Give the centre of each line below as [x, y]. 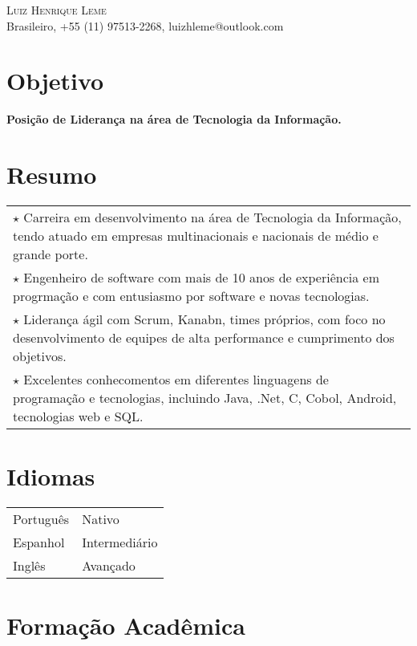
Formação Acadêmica [126, 626]
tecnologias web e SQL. [78, 416]
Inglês [29, 566]
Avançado [109, 566]
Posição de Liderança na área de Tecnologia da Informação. [174, 119]
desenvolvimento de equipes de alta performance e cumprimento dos [204, 338]
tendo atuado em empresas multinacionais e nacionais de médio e [196, 236]
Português [41, 519]
